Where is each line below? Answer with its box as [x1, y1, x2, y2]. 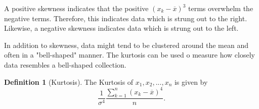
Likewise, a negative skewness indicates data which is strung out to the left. [4, 23, 239, 33]
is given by [174, 76, 208, 87]
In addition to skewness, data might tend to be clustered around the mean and [4, 39, 248, 50]
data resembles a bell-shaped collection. [4, 59, 126, 70]
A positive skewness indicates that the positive [4, 3, 149, 13]
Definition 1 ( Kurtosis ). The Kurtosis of [4, 76, 134, 87]
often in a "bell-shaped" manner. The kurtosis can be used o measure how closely [4, 49, 255, 60]
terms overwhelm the [188, 3, 253, 13]
